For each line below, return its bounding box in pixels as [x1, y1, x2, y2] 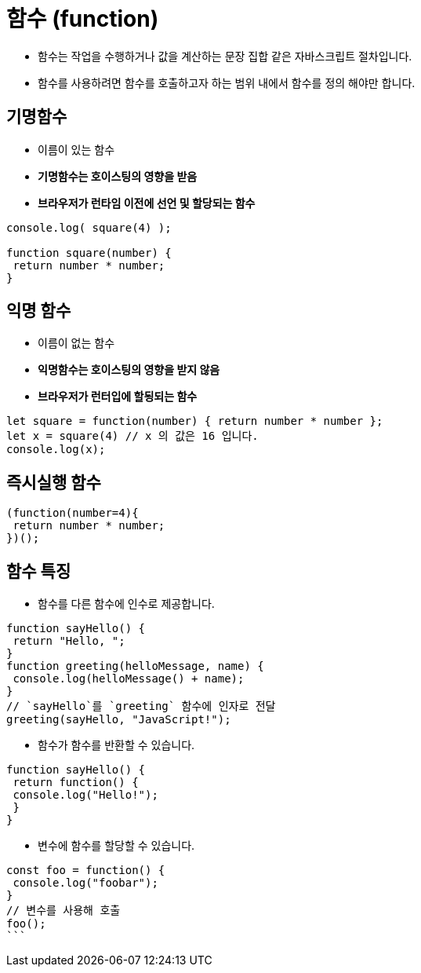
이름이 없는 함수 [38, 336, 115, 350]
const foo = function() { [6, 864, 165, 877]
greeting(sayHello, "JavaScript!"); [6, 713, 231, 726]
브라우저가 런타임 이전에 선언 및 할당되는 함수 [38, 196, 256, 210]
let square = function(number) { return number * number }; [6, 415, 383, 428]
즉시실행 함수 [6, 472, 101, 492]
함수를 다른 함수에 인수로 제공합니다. [38, 597, 215, 611]
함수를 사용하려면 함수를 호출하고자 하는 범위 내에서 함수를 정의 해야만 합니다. [38, 75, 416, 90]
